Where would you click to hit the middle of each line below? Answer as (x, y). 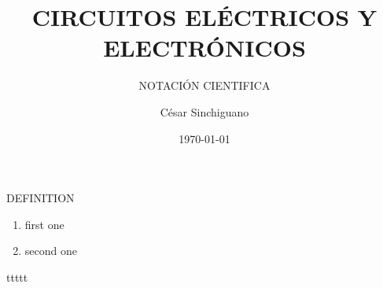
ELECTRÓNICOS (204, 48)
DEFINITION (41, 198)
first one (44, 224)
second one (51, 251)
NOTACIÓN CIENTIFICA (204, 85)
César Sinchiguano (204, 111)
